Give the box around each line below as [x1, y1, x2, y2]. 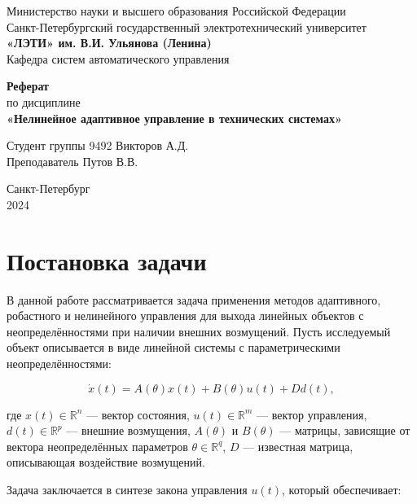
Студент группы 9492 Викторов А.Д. [7, 137, 189, 154]
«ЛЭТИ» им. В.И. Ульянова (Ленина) [7, 34, 212, 51]
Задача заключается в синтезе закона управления [7, 481, 248, 497]
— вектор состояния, [86, 405, 190, 423]
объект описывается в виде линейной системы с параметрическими [7, 339, 340, 356]
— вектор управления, [257, 405, 367, 423]
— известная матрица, [243, 437, 353, 454]
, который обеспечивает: [282, 481, 402, 497]
